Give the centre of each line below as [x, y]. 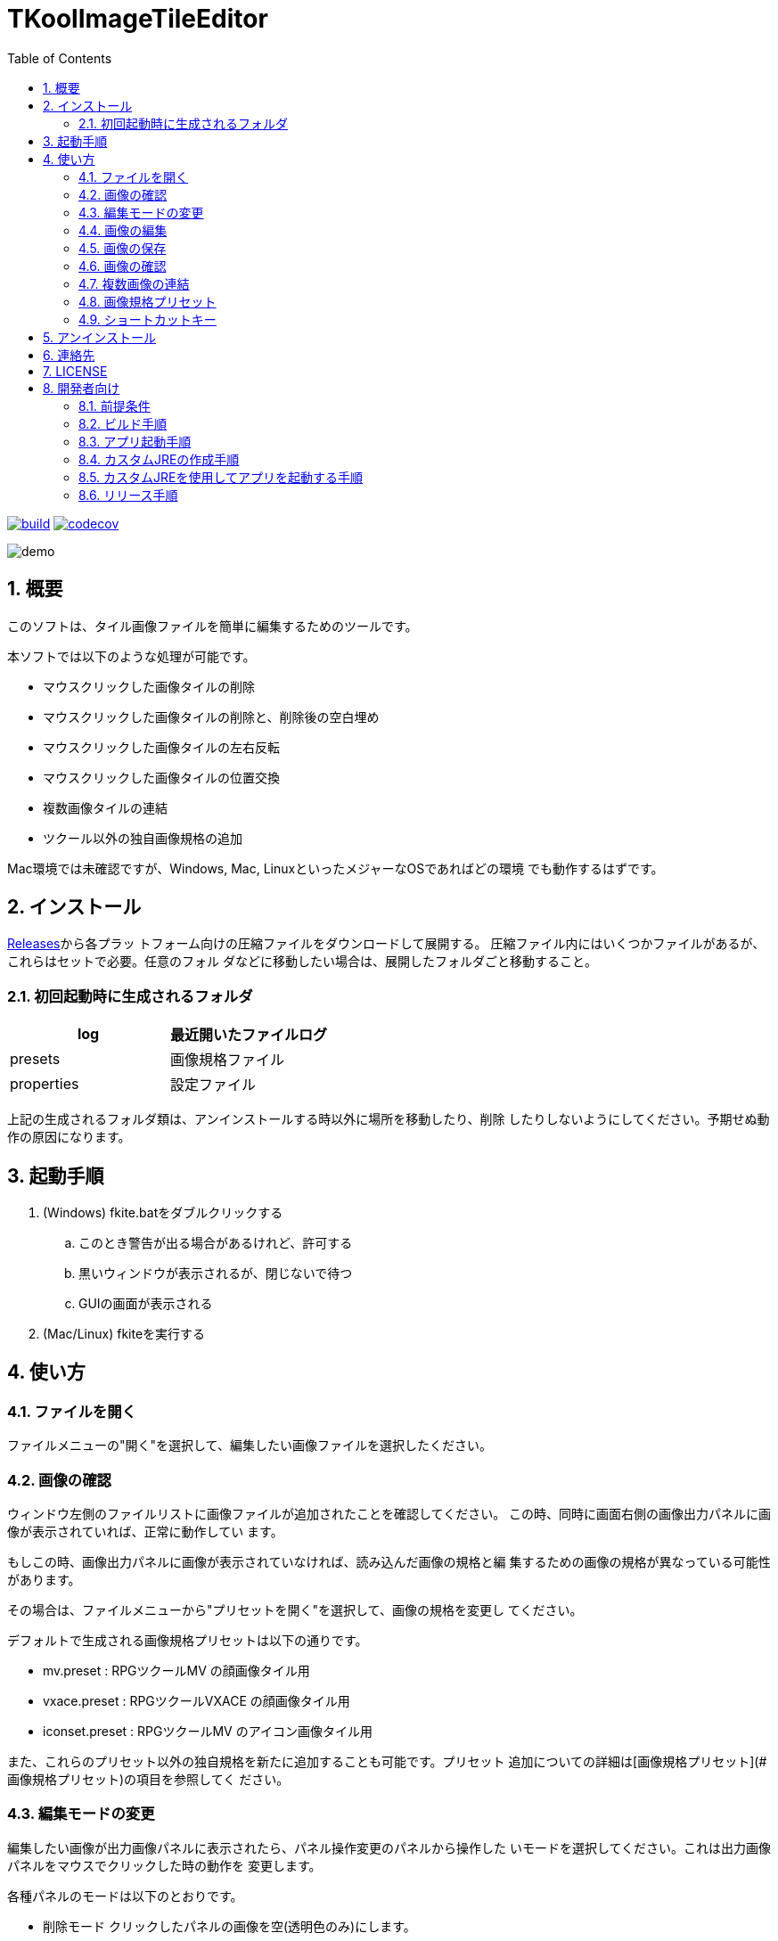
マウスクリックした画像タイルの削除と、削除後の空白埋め [211, 717]
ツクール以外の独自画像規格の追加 [143, 838]
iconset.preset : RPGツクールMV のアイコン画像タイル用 [208, 1731]
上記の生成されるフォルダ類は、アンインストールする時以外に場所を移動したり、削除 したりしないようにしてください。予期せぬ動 [389, 1119]
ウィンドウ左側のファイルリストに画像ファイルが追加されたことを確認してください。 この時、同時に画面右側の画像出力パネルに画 [389, 1514]
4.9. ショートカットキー [147, 319]
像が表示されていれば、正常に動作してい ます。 [145, 1532]
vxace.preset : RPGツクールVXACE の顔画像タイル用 [197, 1701]
